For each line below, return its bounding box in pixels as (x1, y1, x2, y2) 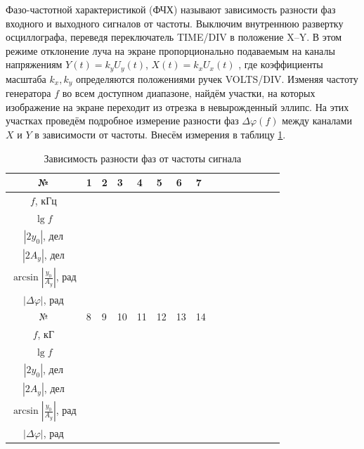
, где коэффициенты (238, 57, 323, 72)
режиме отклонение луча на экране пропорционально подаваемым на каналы (6, 43, 335, 58)
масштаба (6, 71, 46, 86)
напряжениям (6, 57, 63, 72)
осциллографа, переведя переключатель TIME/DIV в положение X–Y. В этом (6, 30, 342, 44)
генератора (6, 86, 51, 100)
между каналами (282, 113, 352, 128)
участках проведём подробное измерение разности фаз (6, 113, 239, 128)
